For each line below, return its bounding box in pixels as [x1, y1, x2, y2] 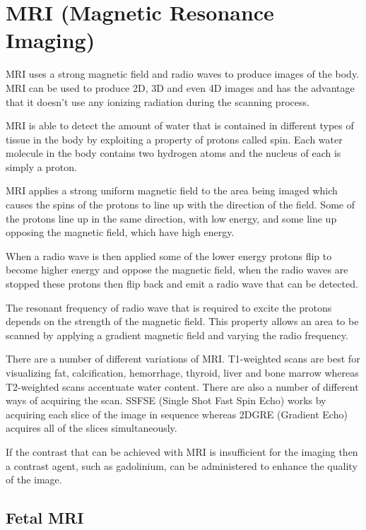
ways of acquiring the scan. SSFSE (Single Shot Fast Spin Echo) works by [6, 393, 326, 408]
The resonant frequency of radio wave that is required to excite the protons [6, 300, 332, 314]
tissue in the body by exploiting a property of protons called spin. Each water [6, 131, 343, 146]
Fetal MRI [6, 507, 84, 529]
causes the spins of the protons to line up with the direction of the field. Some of [6, 197, 355, 212]
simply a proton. [6, 159, 77, 174]
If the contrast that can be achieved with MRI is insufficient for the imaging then [6, 444, 358, 459]
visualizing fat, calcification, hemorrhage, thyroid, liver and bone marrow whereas [6, 365, 359, 379]
